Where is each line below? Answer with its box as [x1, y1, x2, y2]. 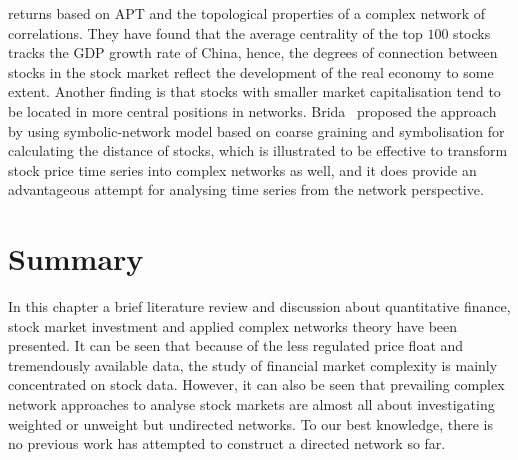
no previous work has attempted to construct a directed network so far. [8, 433, 446, 454]
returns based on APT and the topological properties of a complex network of [8, 3, 486, 23]
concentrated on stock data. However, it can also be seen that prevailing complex [8, 374, 505, 395]
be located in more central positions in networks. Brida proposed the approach [8, 100, 497, 121]
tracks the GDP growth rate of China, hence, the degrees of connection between [8, 42, 498, 63]
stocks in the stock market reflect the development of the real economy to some [8, 61, 494, 82]
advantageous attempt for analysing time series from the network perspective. [8, 179, 484, 200]
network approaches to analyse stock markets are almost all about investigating [8, 394, 495, 415]
